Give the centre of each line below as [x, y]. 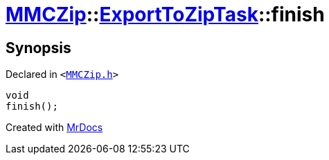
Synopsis [38, 48]
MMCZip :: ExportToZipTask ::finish [165, 14]
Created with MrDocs [54, 128]
